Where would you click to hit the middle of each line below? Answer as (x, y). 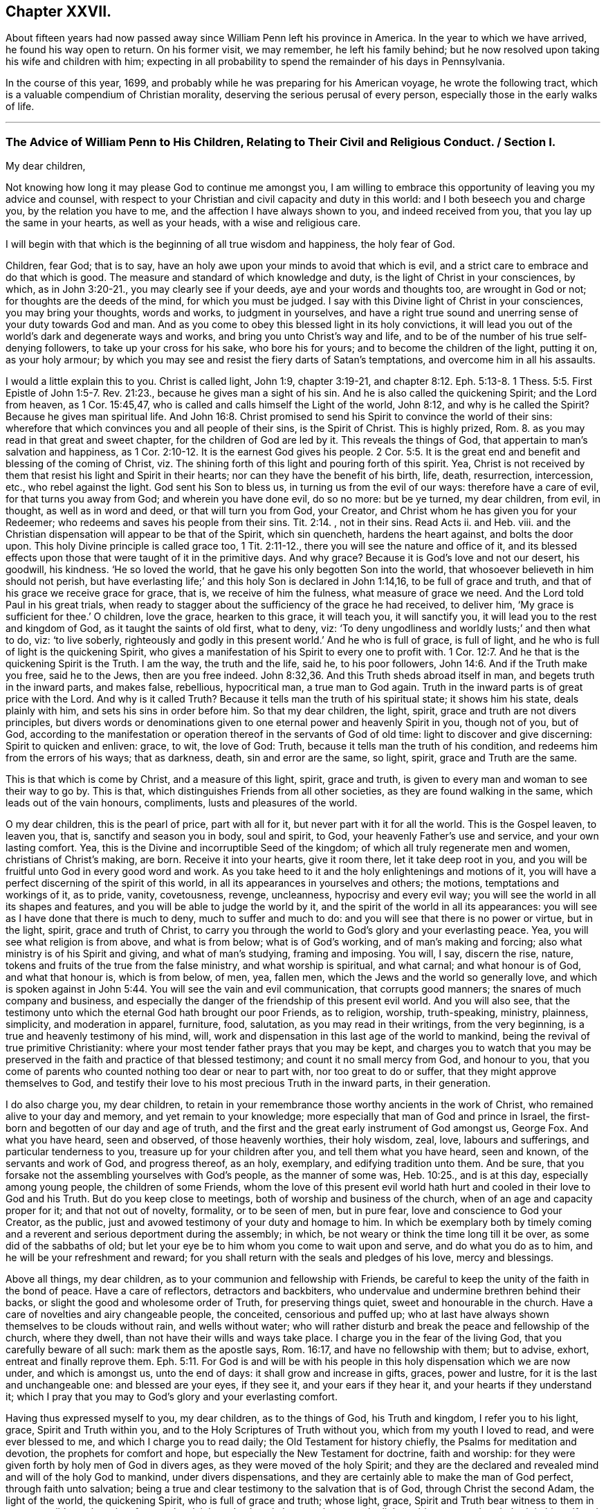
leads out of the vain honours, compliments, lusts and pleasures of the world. (182, 803)
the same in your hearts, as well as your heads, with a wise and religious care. (183, 223)
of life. (20, 107)
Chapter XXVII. (59, 11)
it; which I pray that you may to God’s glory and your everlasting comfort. (172, 1397)
